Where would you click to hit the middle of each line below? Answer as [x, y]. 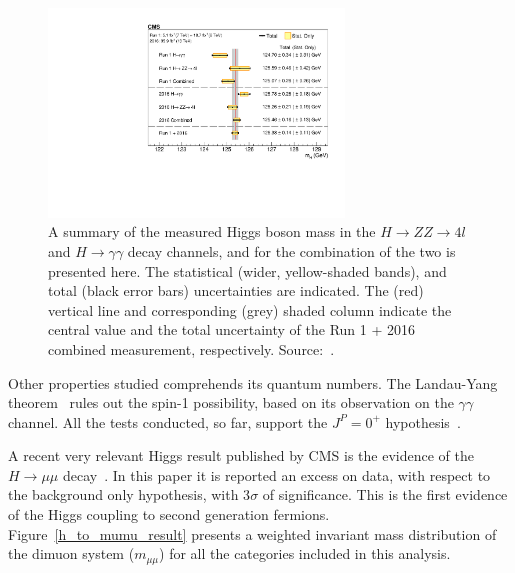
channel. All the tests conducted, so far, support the [168, 421]
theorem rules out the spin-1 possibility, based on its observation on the [231, 402]
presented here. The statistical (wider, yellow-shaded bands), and [247, 270]
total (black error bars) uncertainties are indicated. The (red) [236, 290]
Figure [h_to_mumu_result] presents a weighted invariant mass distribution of [252, 533]
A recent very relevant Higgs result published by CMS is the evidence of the [241, 455]
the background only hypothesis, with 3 [129, 494]
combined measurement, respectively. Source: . [191, 348]
